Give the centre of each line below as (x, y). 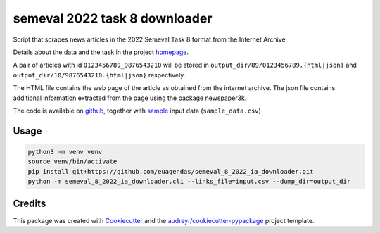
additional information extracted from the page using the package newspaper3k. (130, 98)
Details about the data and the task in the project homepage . (101, 52)
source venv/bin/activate (72, 162)
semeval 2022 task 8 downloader (113, 18)
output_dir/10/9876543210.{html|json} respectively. (99, 75)
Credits (30, 204)
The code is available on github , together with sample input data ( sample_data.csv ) (137, 111)
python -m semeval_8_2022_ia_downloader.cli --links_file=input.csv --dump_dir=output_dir (189, 182)
